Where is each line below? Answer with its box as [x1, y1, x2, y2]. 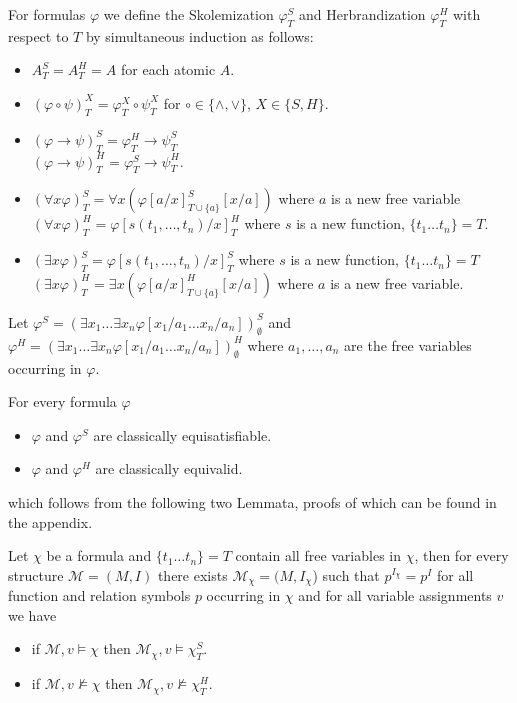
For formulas [8, 4, 86, 24]
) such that [312, 564, 380, 585]
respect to [8, 25, 69, 46]
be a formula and [46, 545, 152, 566]
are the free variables [344, 334, 472, 355]
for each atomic [121, 59, 216, 80]
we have [8, 604, 57, 625]
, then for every [414, 545, 509, 566]
